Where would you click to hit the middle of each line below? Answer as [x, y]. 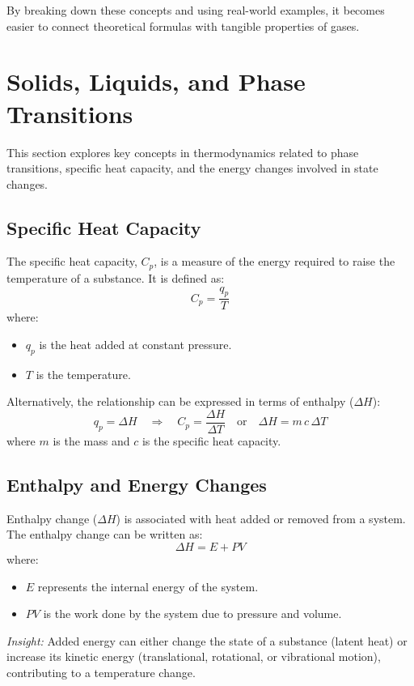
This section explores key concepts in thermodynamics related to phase [183, 152]
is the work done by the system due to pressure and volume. [192, 614]
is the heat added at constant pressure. [135, 344]
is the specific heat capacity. [211, 441]
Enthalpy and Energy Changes [137, 484]
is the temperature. [83, 374]
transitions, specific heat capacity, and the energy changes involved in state [192, 168]
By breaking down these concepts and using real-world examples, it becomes [196, 10]
